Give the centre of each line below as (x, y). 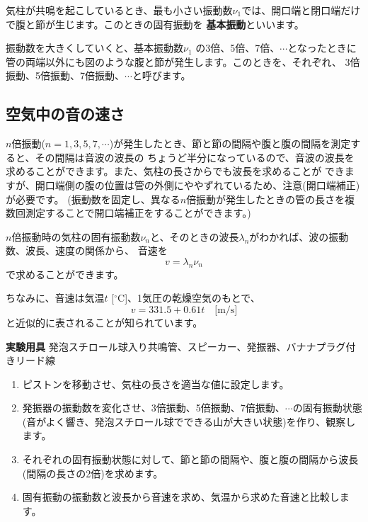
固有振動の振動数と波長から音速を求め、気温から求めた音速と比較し (181, 497)
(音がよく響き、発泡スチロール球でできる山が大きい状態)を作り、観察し (189, 421)
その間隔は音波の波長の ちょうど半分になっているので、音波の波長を (195, 157)
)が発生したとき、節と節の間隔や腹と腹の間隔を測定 (230, 143)
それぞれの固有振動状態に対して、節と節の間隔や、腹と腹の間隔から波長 (190, 459)
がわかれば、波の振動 (299, 236)
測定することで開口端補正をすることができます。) (138, 213)
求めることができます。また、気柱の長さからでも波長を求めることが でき (175, 171)
